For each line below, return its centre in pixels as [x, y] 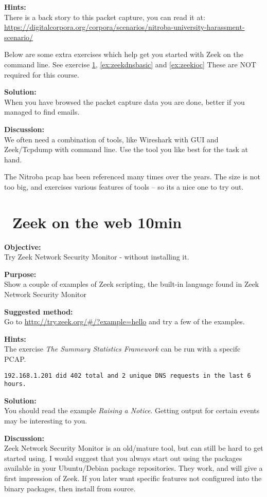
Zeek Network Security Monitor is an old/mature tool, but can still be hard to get [134, 448]
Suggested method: [39, 311]
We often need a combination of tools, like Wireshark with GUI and [111, 139]
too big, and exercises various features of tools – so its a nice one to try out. [124, 186]
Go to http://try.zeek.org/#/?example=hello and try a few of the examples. [124, 321]
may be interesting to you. [46, 421]
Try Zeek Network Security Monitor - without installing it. [97, 257]
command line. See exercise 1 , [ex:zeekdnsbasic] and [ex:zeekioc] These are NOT [130, 64]
